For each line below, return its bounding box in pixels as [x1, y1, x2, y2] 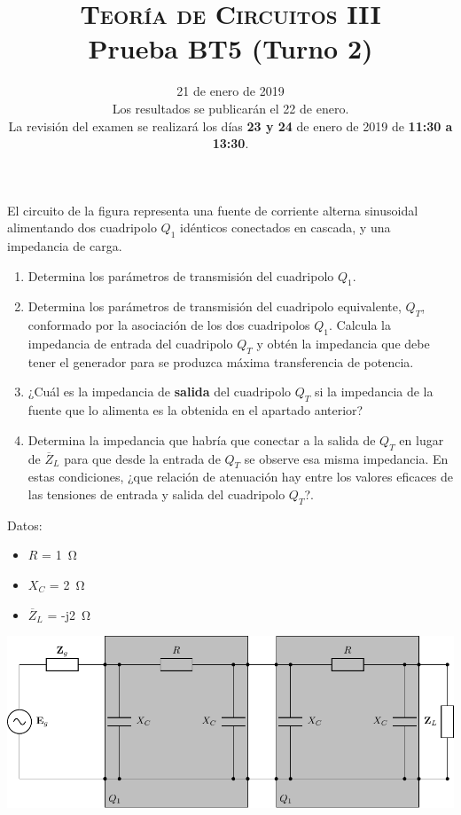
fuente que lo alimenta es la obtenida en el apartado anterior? [27, 401, 363, 419]
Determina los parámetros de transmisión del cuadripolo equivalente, [27, 297, 402, 316]
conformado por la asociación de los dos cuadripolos [27, 316, 310, 334]
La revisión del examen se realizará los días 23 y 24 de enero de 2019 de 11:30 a [8, 116, 453, 135]
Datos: [7, 515, 43, 534]
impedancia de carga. [7, 237, 122, 255]
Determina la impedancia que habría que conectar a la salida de [27, 430, 376, 449]
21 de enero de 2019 [176, 82, 285, 100]
